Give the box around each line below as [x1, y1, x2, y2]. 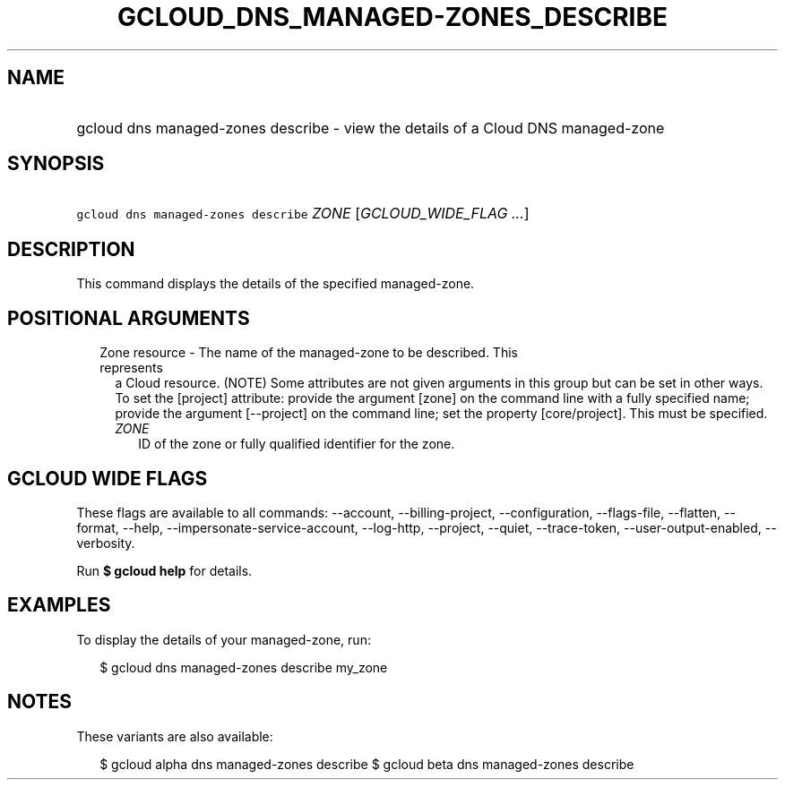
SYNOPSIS [7, 152, 105, 175]
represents [99, 360, 163, 376]
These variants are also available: [76, 728, 273, 744]
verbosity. [76, 535, 135, 551]
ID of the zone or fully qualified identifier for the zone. [138, 436, 455, 452]
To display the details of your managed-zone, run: [76, 631, 371, 647]
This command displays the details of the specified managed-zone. [76, 276, 475, 292]
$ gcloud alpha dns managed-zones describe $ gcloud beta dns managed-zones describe [99, 756, 634, 772]
